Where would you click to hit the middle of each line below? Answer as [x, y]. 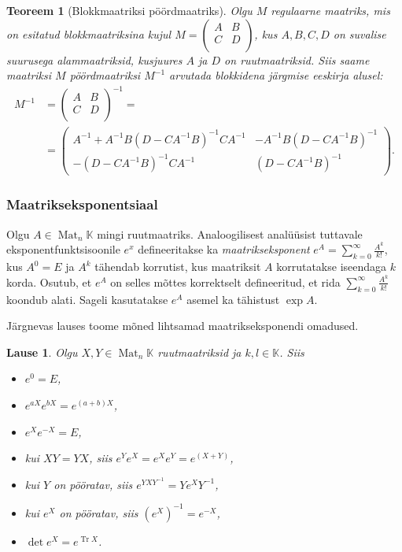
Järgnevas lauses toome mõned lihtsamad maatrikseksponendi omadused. [183, 326]
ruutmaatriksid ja [199, 352]
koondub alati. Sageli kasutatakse [87, 299]
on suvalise [360, 33]
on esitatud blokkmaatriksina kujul [89, 33]
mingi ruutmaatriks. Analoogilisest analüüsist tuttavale [230, 233]
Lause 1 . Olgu [42, 352]
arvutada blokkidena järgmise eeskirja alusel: [276, 75]
